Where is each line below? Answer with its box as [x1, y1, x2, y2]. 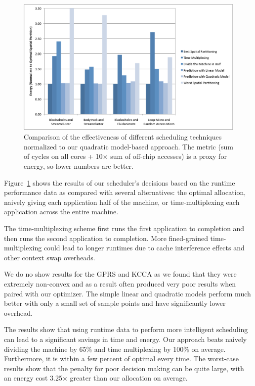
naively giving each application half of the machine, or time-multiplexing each [4, 196, 240, 207]
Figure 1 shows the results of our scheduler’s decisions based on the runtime [4, 177, 235, 188]
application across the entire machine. [4, 206, 119, 217]
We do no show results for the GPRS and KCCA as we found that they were [4, 269, 237, 279]
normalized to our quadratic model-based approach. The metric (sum [24, 141, 233, 151]
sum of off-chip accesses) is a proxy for [110, 151, 227, 161]
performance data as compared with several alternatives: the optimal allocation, [4, 187, 246, 197]
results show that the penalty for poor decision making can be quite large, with [4, 363, 244, 373]
